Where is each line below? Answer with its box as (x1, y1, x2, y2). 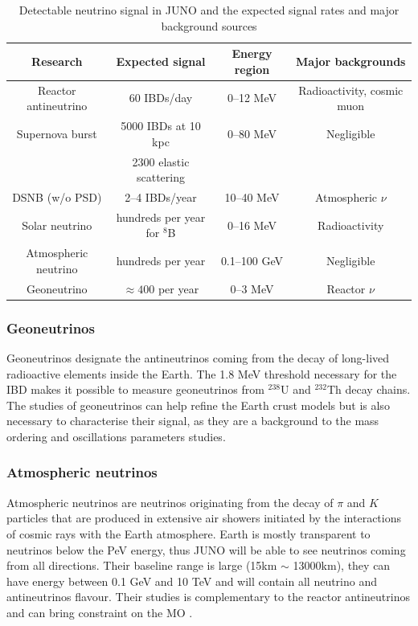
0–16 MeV (227, 216, 277, 233)
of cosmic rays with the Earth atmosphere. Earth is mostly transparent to (6, 525, 371, 542)
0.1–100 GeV (220, 252, 283, 269)
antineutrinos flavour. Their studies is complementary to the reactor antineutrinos (6, 588, 410, 605)
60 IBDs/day (129, 89, 193, 106)
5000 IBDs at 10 (121, 117, 201, 134)
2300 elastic (132, 153, 190, 170)
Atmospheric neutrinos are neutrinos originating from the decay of (6, 493, 334, 510)
